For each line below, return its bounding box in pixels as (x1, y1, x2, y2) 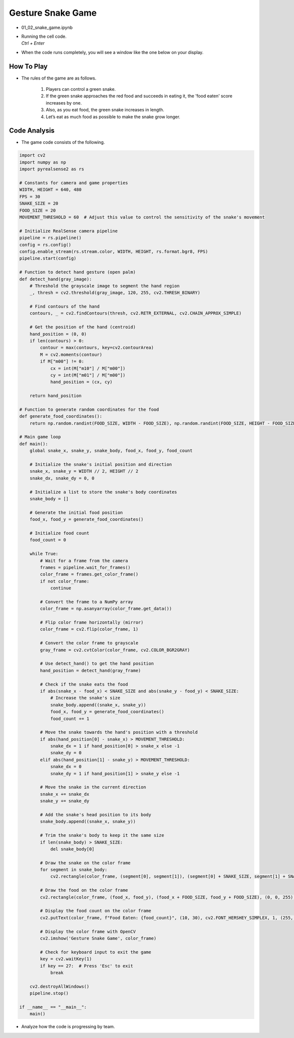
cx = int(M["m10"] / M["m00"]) (50, 366, 126, 371)
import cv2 (19, 153, 46, 158)
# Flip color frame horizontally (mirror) (40, 620, 144, 625)
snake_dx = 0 (50, 764, 82, 770)
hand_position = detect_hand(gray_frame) (40, 667, 141, 673)
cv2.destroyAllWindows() (29, 984, 90, 989)
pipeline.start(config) (19, 256, 77, 261)
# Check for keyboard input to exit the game (40, 949, 151, 955)
